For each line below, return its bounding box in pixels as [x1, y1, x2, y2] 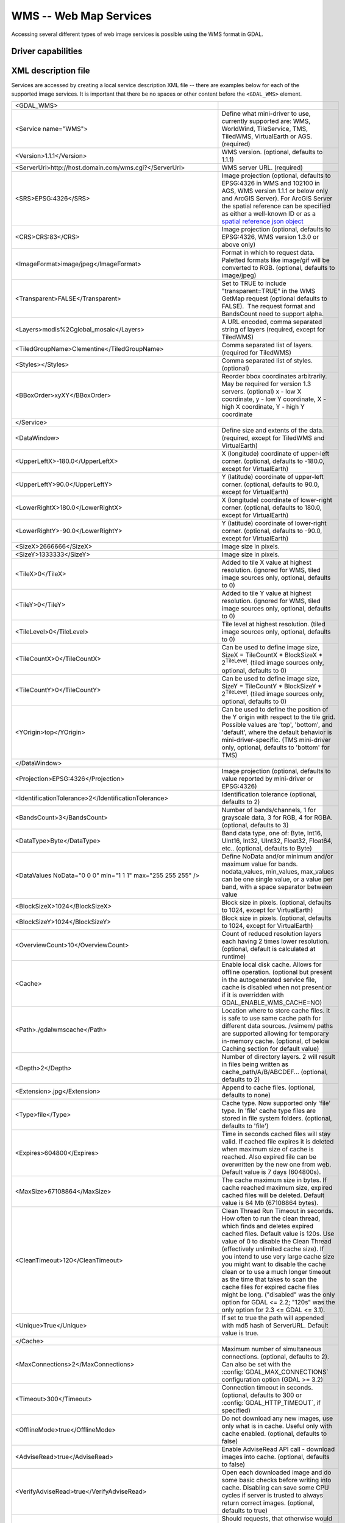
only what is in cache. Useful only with [221, 1421, 332, 1430]
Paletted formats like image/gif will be [221, 256, 330, 264]
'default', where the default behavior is [221, 728, 332, 737]
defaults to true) [221, 1506, 268, 1514]
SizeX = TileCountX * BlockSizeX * [221, 651, 323, 659]
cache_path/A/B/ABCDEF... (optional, [221, 1067, 329, 1076]
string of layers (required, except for [221, 325, 325, 334]
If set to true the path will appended [221, 1313, 324, 1322]
